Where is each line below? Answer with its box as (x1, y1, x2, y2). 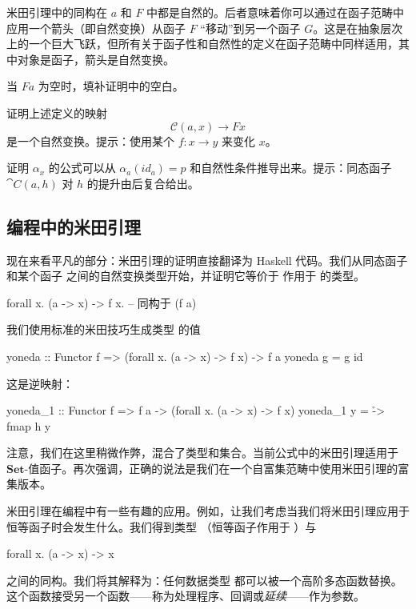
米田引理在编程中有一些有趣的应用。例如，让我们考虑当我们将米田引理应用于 (6, 503, 410, 519)
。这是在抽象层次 (313, 19, 403, 36)
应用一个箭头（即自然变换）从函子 (6, 19, 186, 36)
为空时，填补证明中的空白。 (38, 78, 184, 94)
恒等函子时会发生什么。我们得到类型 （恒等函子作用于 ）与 (6, 518, 317, 535)
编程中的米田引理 (6, 214, 141, 238)
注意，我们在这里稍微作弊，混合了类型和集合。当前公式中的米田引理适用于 (6, 444, 398, 461)
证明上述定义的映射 (6, 104, 107, 121)
